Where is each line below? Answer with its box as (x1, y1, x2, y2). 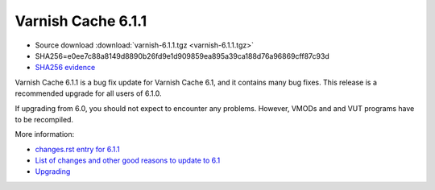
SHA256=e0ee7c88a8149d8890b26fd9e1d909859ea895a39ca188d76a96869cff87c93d (35, 51, 329, 60)
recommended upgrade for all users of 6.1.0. (14, 89, 162, 98)
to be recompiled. (14, 114, 74, 124)
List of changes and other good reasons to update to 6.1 (35, 155, 221, 165)
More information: (14, 130, 75, 139)
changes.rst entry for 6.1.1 (35, 144, 120, 154)
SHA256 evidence (35, 63, 96, 72)
